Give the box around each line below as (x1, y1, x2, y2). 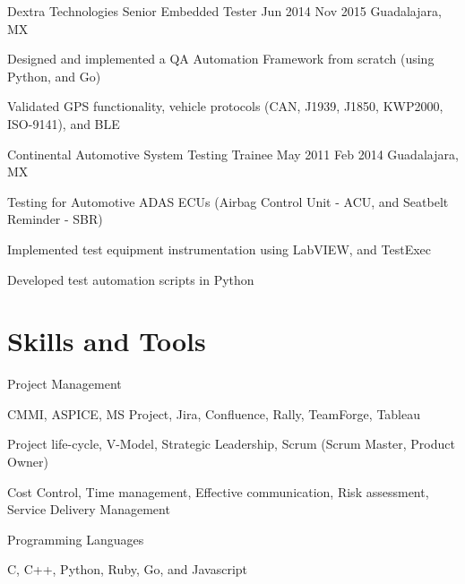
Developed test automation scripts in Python (7, 270, 254, 288)
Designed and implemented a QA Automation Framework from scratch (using (7, 49, 435, 68)
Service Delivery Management (7, 500, 170, 519)
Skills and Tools (7, 322, 206, 359)
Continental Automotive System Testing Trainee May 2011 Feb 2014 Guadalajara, (7, 144, 459, 163)
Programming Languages (7, 529, 144, 548)
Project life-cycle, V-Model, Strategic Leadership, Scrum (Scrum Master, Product (7, 434, 455, 453)
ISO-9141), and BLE (7, 114, 120, 133)
